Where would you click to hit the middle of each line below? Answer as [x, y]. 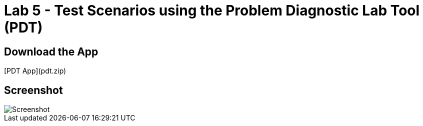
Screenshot [33, 90]
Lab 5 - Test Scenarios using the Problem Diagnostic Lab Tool [212, 10]
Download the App [51, 51]
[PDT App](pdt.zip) [35, 71]
